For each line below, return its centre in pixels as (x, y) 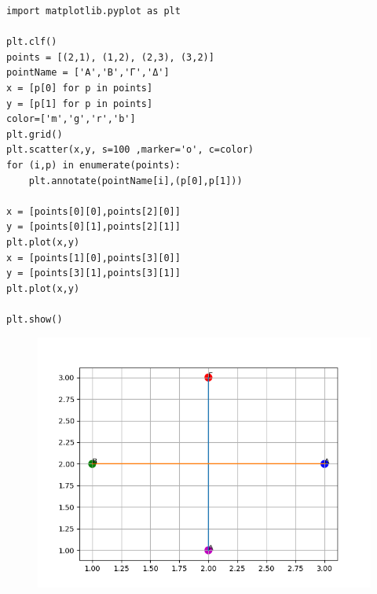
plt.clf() (32, 42)
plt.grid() (35, 134)
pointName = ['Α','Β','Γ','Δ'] (88, 73)
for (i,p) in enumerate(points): (93, 165)
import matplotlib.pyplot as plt (93, 11)
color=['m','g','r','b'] (71, 119)
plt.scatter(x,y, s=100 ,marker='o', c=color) (130, 150)
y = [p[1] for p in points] (80, 103)
